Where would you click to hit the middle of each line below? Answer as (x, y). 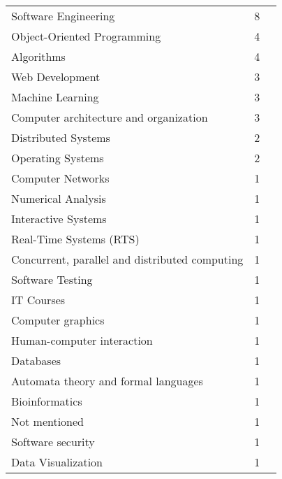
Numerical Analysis (59, 198)
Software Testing (52, 279)
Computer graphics (58, 320)
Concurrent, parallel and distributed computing (127, 259)
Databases (36, 360)
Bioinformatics (47, 401)
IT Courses (38, 300)
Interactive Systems (59, 219)
